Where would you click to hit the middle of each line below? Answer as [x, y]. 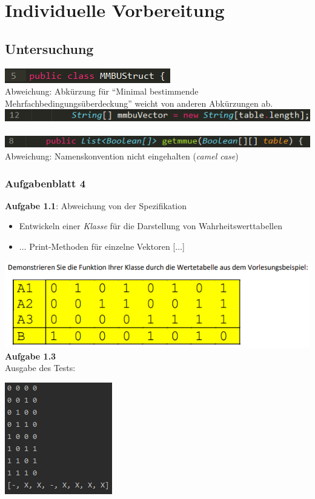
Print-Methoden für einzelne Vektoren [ [102, 246]
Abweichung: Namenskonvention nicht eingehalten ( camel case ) [122, 156]
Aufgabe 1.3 [31, 356]
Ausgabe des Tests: [40, 368]
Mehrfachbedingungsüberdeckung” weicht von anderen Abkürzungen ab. [139, 103]
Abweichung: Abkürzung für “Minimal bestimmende [102, 91]
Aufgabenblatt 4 [45, 183]
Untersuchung [49, 48]
